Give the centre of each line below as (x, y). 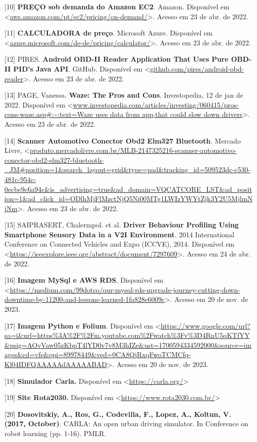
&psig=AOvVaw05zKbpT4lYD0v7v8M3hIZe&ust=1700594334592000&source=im (128, 345)
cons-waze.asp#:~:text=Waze (49, 114)
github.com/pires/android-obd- (197, 68)
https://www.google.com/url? (205, 325)
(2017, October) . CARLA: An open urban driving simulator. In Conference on (127, 424)
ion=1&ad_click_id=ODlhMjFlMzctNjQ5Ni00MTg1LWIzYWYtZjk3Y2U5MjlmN (129, 199)
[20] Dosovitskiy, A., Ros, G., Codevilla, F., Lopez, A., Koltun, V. (118, 414)
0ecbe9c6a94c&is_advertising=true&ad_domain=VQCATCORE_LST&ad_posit (128, 189)
